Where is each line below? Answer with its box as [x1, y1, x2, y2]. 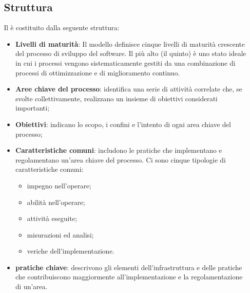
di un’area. [15, 281, 48, 292]
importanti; [15, 103, 50, 113]
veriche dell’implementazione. [27, 246, 115, 256]
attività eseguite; [27, 213, 77, 223]
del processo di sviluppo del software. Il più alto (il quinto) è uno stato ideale [15, 48, 246, 58]
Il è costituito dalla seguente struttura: [4, 22, 119, 33]
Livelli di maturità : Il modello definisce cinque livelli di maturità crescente [15, 38, 245, 49]
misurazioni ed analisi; [27, 229, 94, 239]
